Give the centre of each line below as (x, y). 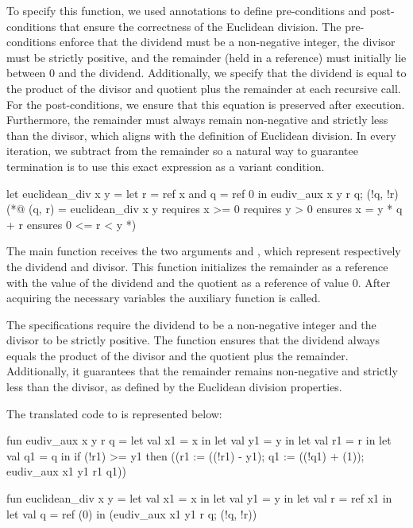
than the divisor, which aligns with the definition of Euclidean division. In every (201, 135)
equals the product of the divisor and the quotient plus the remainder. (178, 355)
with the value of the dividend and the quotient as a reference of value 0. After (199, 282)
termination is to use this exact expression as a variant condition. (166, 166)
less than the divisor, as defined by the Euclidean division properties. (174, 387)
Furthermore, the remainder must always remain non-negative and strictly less (197, 120)
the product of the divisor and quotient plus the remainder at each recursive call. (204, 88)
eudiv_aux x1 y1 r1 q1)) (66, 471)
